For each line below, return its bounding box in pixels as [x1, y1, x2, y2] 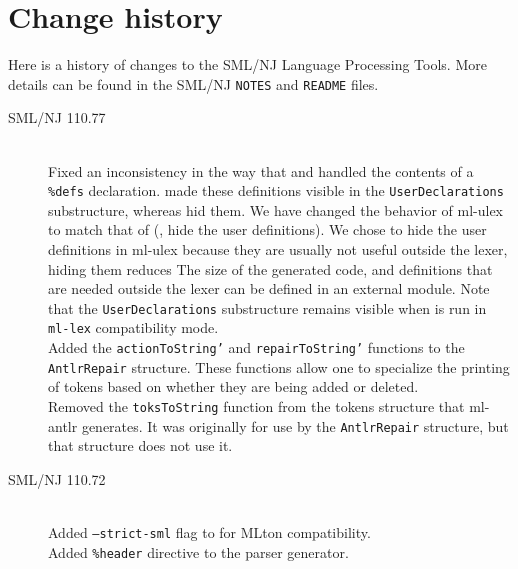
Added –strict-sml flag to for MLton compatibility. [48, 522, 371, 543]
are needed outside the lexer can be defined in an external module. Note [48, 278, 490, 299]
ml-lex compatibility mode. [48, 317, 219, 338]
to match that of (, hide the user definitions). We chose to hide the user [48, 219, 487, 240]
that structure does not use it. [48, 435, 233, 456]
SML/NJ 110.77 [8, 107, 106, 128]
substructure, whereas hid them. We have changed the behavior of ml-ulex [48, 199, 503, 220]
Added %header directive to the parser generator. [48, 541, 349, 562]
